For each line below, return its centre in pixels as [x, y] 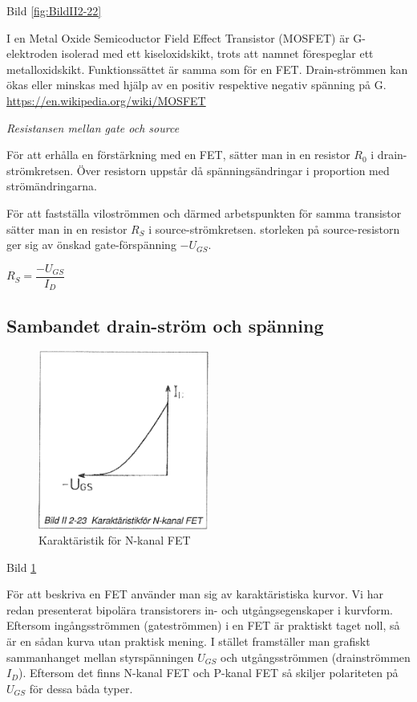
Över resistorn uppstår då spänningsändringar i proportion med [233, 170]
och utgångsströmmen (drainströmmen [316, 657]
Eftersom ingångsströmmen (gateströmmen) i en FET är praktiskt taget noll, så [203, 625]
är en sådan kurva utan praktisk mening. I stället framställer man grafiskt [188, 641]
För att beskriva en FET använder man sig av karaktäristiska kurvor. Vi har [195, 594]
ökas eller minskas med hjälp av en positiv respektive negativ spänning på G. [196, 85]
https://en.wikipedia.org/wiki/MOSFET [106, 100]
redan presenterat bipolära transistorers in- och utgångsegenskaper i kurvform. [200, 609]
